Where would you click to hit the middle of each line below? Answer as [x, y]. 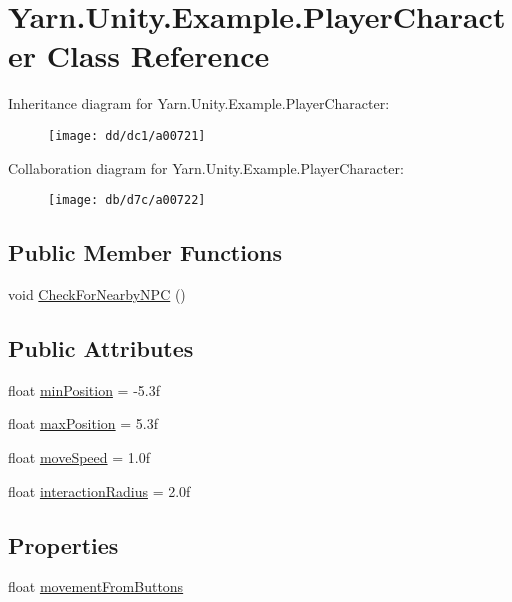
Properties [63, 544]
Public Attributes [101, 348]
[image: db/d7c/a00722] [127, 200]
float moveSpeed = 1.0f [79, 457]
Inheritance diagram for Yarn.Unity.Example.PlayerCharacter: [199, 103]
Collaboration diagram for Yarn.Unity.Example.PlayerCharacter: [206, 167]
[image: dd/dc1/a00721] [127, 135]
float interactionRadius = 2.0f [99, 490]
